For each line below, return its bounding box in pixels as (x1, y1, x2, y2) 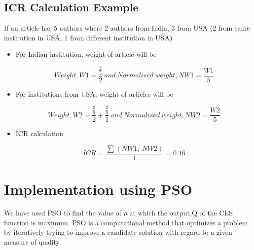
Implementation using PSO (4, 179, 192, 199)
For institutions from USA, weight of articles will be (15, 88, 173, 99)
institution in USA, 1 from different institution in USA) (4, 32, 173, 42)
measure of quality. (4, 236, 61, 247)
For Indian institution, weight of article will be (15, 49, 157, 59)
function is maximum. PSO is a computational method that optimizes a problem (4, 217, 248, 227)
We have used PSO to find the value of (4, 208, 121, 218)
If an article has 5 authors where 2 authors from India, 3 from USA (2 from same (4, 23, 250, 33)
